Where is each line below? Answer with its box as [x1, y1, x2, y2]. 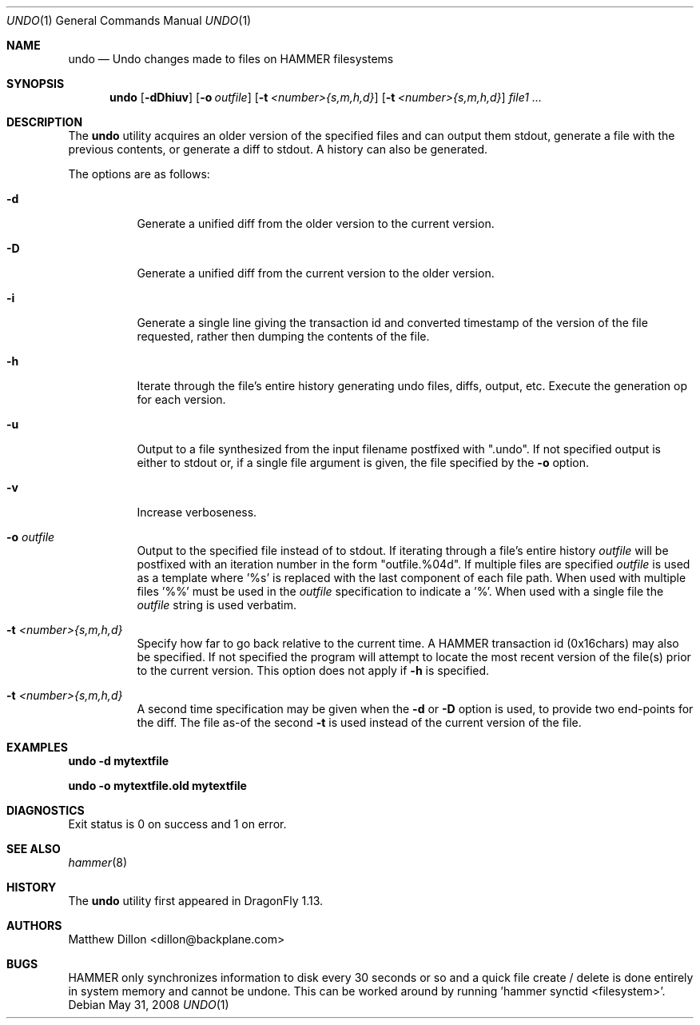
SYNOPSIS [6, 77, 65, 90]
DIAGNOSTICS [6, 804, 85, 817]
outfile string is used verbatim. [137, 598, 297, 612]
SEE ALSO [6, 842, 61, 855]
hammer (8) [68, 855, 128, 869]
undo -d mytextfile [68, 754, 169, 768]
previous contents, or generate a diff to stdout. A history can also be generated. [68, 142, 488, 156]
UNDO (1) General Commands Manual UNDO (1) [6, 14, 252, 27]
